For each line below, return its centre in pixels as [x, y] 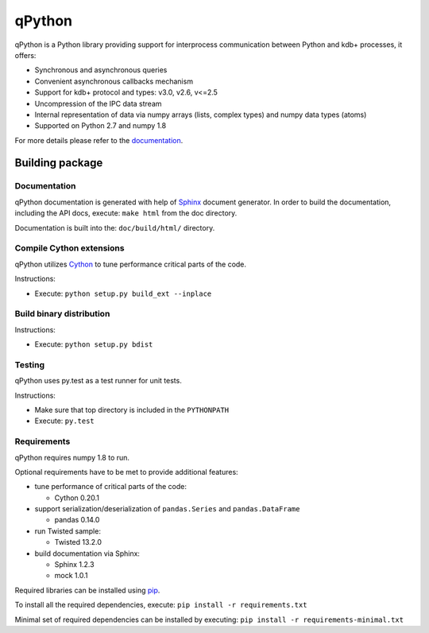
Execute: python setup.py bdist [94, 344]
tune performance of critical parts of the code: [110, 487]
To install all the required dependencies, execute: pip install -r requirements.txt [161, 605]
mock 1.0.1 [71, 576]
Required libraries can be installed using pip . [87, 590]
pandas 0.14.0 [77, 520]
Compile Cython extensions [70, 248]
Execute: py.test [64, 421]
